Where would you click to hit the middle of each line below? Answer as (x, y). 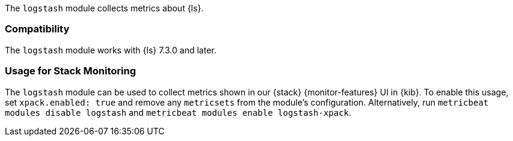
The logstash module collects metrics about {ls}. (104, 8)
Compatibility (37, 29)
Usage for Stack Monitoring (71, 71)
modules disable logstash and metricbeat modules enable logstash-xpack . (178, 112)
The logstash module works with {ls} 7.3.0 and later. (111, 50)
